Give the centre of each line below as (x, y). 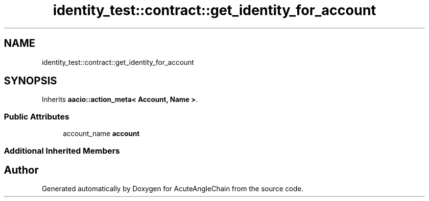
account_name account (101, 134)
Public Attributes (37, 116)
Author (21, 170)
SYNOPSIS (31, 81)
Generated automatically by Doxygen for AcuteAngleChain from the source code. (173, 189)
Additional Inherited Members (62, 151)
